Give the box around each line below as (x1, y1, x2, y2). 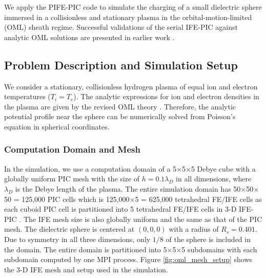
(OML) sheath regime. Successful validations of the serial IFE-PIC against (4, 22, 238, 32)
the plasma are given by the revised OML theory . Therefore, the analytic (4, 101, 236, 112)
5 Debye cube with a (191, 163, 256, 174)
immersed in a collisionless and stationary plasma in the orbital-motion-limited (4, 11, 252, 22)
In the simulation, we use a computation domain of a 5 (4, 163, 177, 174)
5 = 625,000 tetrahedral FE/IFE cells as (135, 193, 262, 204)
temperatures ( (4, 91, 51, 102)
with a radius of (169, 224, 219, 234)
